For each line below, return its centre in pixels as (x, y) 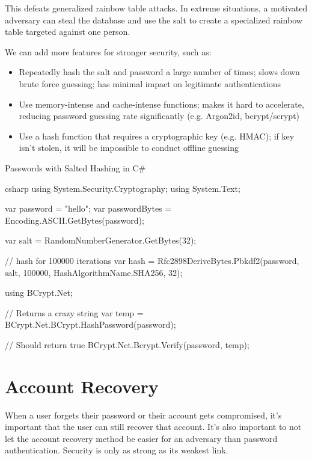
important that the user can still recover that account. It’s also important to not (153, 427)
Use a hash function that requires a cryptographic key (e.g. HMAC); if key (157, 136)
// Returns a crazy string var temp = (74, 312)
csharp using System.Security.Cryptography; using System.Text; (123, 188)
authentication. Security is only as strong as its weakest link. (117, 450)
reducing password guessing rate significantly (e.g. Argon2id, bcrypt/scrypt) (159, 116)
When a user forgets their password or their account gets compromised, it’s (143, 415)
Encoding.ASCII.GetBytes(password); (75, 220)
